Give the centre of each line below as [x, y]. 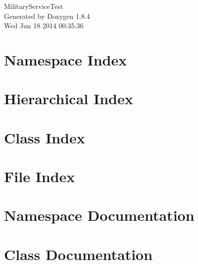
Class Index [45, 137]
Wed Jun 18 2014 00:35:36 [44, 26]
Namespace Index [66, 59]
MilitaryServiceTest [34, 6]
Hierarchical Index [69, 99]
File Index [40, 176]
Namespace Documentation [99, 215]
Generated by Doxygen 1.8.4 [47, 16]
